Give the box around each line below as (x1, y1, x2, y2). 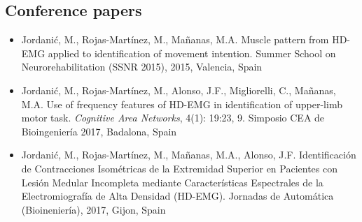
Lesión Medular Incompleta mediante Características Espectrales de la (21, 175, 323, 189)
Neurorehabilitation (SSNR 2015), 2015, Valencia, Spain (21, 59, 263, 74)
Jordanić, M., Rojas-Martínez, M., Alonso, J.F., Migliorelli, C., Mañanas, (21, 82, 336, 97)
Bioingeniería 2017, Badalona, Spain (21, 124, 177, 138)
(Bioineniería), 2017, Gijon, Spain (21, 202, 166, 216)
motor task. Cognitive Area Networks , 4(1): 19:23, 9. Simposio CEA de (21, 110, 325, 125)
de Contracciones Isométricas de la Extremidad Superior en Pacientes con (21, 161, 337, 175)
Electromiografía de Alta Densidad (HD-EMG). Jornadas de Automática (21, 188, 334, 203)
